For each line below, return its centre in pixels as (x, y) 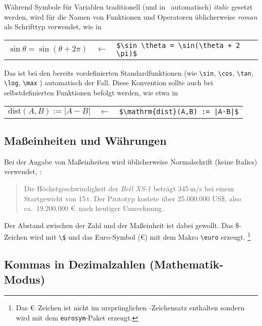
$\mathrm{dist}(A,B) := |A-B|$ (179, 112)
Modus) (25, 279)
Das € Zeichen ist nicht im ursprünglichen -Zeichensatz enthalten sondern (130, 308)
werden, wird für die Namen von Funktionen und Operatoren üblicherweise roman (131, 16)
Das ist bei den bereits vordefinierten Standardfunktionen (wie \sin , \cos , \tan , (129, 72)
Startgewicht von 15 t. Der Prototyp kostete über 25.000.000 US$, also (133, 198)
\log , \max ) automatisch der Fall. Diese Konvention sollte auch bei (109, 83)
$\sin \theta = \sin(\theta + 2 (178, 45)
